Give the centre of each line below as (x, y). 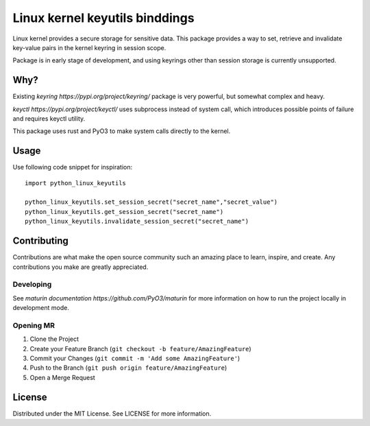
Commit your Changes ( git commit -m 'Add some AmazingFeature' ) (135, 358)
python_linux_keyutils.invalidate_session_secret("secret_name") (137, 222)
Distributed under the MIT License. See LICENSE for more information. (112, 413)
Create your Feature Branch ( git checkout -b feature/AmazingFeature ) (140, 348)
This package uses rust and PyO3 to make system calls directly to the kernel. (122, 131)
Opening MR (34, 325)
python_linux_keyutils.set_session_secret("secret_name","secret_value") (151, 202)
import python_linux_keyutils (76, 183)
